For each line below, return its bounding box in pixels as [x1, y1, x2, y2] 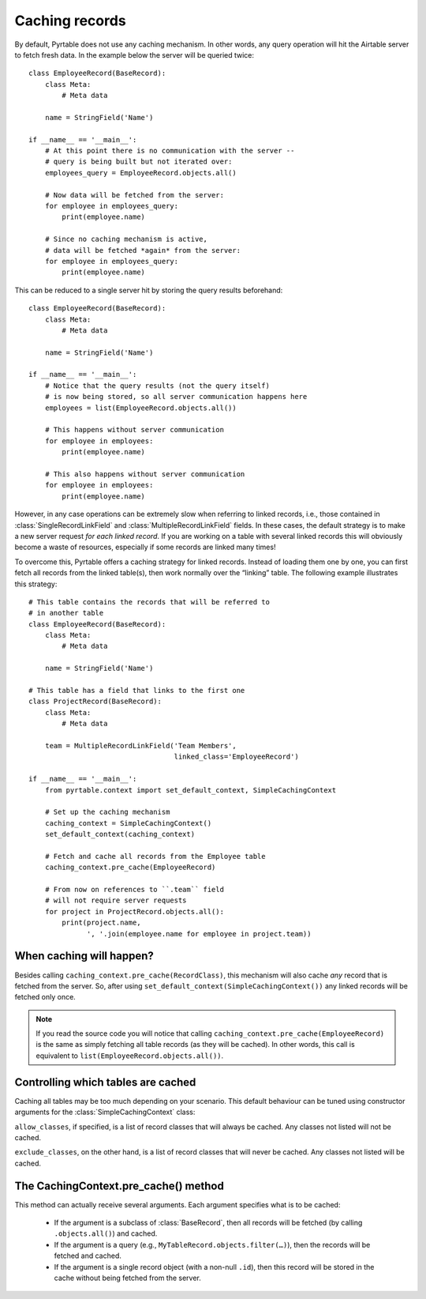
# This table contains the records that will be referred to [28, 597, 270, 606]
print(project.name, [62, 918, 141, 928]
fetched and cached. [54, 1251, 122, 1260]
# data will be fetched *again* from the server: [44, 246, 241, 254]
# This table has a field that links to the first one [28, 686, 245, 695]
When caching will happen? [14, 949, 154, 963]
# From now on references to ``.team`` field [44, 885, 225, 894]
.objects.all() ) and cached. [54, 1229, 158, 1238]
